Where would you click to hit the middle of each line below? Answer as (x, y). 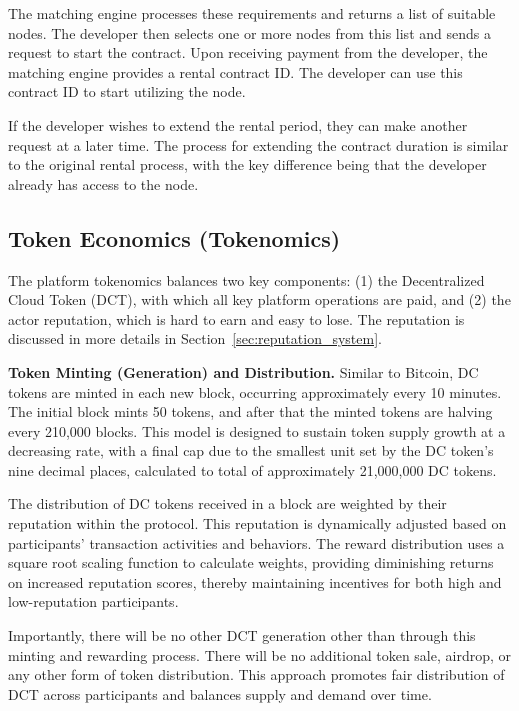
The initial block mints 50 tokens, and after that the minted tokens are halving (250, 411)
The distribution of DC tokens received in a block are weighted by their (227, 503)
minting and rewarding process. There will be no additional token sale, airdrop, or (259, 654)
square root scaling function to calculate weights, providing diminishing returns (251, 562)
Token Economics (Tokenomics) (174, 237)
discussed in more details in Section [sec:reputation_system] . (195, 338)
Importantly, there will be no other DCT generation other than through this (242, 635)
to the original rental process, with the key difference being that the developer (247, 164)
